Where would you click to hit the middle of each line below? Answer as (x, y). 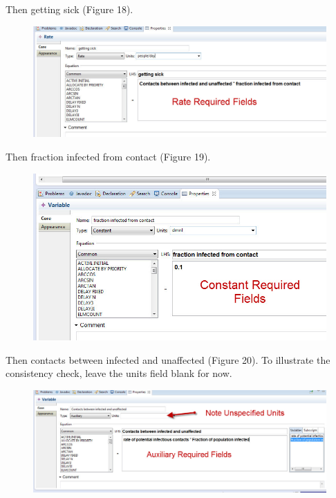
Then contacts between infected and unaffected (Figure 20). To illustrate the (168, 359)
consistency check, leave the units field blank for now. (119, 373)
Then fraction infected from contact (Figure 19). (108, 156)
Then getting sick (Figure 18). (69, 9)
